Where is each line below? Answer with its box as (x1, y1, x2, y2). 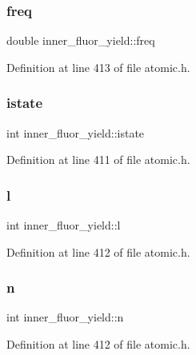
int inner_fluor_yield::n (6, 309, 124, 325)
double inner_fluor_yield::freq (6, 32, 155, 49)
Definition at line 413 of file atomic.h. (6, 58, 190, 75)
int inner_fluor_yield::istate (6, 124, 145, 141)
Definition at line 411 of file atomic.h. (6, 151, 190, 168)
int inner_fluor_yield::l (6, 217, 121, 233)
